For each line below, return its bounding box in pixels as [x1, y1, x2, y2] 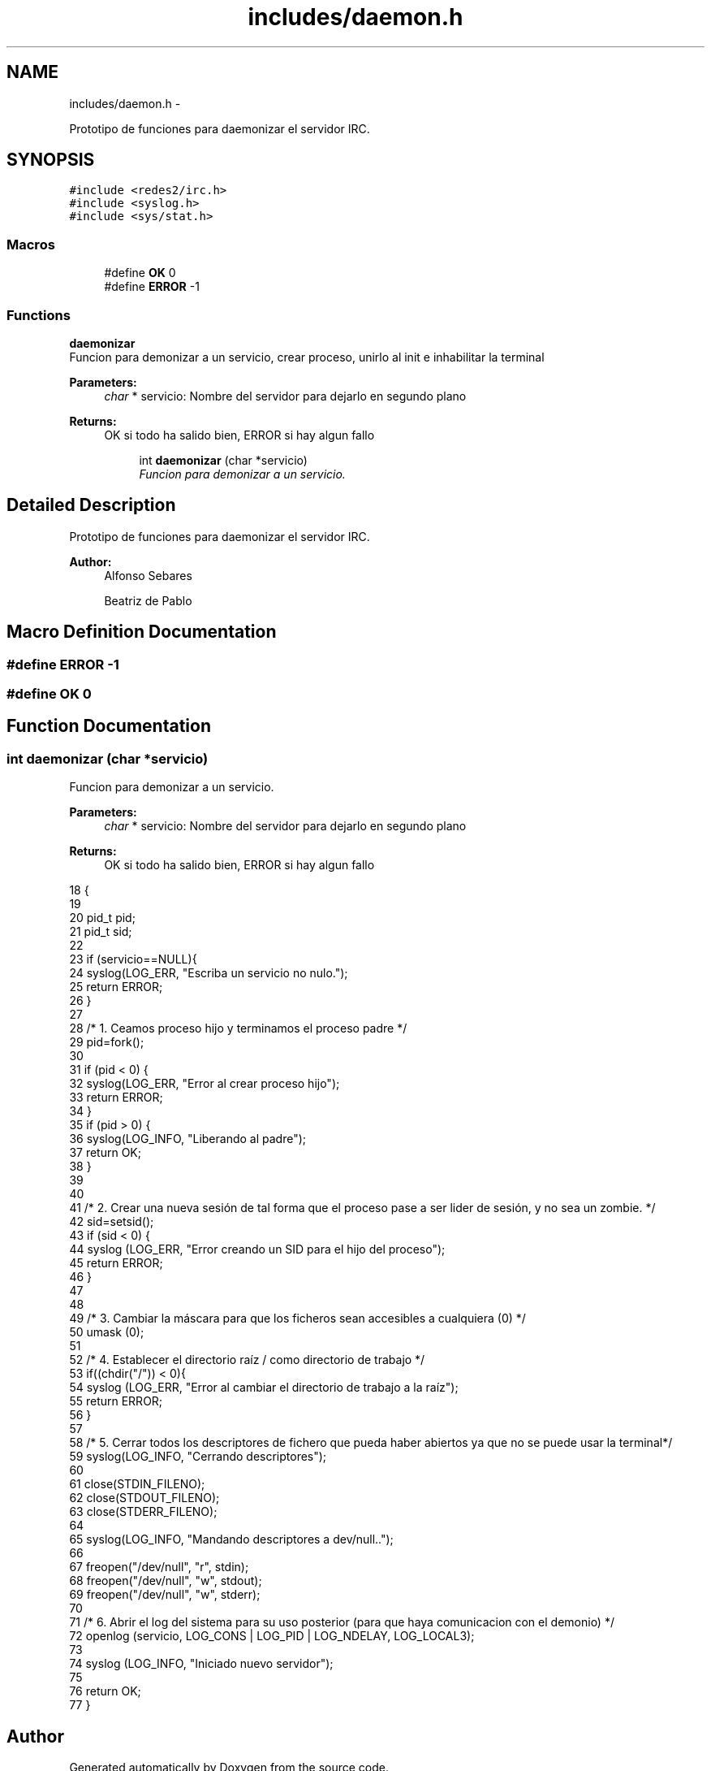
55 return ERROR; [69, 1394, 163, 1409]
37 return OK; [69, 1145, 141, 1160]
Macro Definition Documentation [6, 621, 277, 643]
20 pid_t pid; [69, 911, 136, 925]
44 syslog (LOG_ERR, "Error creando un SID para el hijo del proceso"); [69, 1242, 446, 1257]
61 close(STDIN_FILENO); [69, 1477, 205, 1492]
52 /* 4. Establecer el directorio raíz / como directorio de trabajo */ [69, 1353, 425, 1367]
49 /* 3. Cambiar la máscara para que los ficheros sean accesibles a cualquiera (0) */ [69, 1311, 526, 1326]
